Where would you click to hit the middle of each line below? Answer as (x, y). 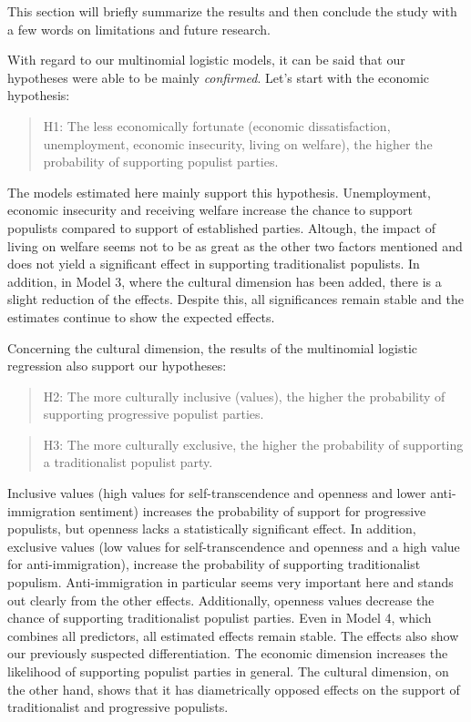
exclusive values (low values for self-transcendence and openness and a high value (234, 546)
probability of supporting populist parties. (161, 162)
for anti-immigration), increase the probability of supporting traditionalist (214, 564)
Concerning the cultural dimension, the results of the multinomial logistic (213, 347)
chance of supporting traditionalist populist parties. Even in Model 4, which (220, 618)
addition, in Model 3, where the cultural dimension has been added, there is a (225, 281)
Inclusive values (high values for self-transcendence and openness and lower (217, 493)
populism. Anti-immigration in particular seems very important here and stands (230, 582)
